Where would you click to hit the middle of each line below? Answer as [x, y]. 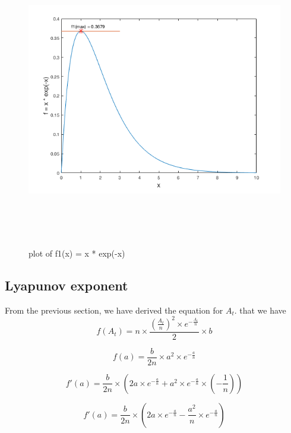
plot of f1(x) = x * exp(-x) [77, 253]
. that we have [260, 310]
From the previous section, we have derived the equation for [114, 310]
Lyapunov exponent [67, 285]
